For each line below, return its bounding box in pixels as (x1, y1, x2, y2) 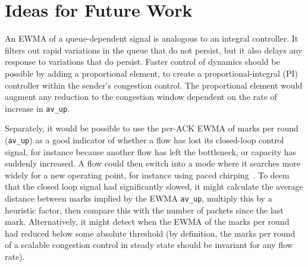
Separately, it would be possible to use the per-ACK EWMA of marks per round (5, 122, 298, 134)
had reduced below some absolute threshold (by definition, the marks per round (5, 227, 296, 239)
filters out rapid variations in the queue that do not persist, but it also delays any (5, 43, 303, 56)
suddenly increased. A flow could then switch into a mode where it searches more (5, 157, 301, 169)
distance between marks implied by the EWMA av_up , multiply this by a (5, 191, 272, 204)
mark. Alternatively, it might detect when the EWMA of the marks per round (5, 215, 290, 228)
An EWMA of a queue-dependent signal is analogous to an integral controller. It (5, 32, 298, 45)
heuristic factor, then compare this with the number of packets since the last (5, 203, 284, 216)
